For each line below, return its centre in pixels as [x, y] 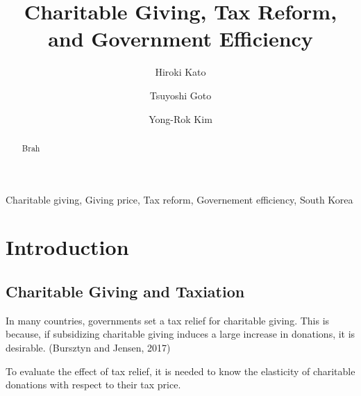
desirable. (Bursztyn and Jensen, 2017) [88, 347]
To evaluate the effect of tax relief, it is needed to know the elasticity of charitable [180, 371]
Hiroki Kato [180, 72]
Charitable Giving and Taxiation [125, 291]
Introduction [67, 247]
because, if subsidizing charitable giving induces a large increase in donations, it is [180, 334]
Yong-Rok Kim [180, 118]
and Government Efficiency [180, 39]
